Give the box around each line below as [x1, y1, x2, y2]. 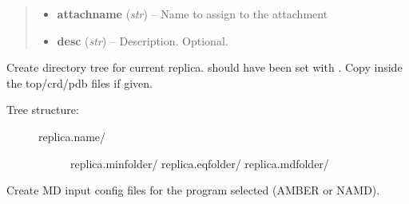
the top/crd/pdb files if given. [6, 74, 153, 91]
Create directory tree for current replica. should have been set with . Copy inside [6, 59, 403, 76]
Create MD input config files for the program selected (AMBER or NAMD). [6, 182, 380, 198]
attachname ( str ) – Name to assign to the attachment [57, 6, 328, 22]
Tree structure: [6, 101, 79, 118]
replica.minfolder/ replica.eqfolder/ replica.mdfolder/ [70, 155, 329, 171]
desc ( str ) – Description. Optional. [57, 32, 228, 49]
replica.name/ [38, 127, 106, 144]
